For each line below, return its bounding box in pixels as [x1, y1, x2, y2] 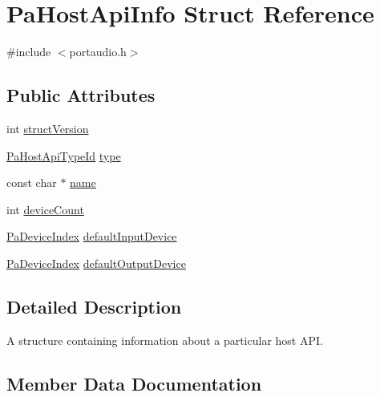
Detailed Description [6, 294, 182, 318]
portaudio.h [69, 43, 127, 60]
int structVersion [6, 120, 89, 136]
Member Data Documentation [6, 371, 262, 395]
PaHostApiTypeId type [6, 147, 121, 164]
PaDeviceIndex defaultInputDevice [6, 228, 177, 245]
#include [6, 43, 51, 60]
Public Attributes [6, 83, 156, 107]
